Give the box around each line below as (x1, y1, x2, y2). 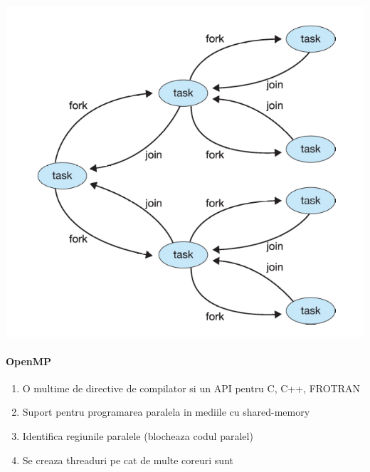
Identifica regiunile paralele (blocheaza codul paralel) (22, 428, 253, 443)
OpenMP (6, 353, 52, 368)
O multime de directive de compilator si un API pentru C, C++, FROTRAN (22, 380, 361, 395)
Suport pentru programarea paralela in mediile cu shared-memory (22, 404, 310, 419)
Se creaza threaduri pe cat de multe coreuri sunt (22, 452, 233, 467)
